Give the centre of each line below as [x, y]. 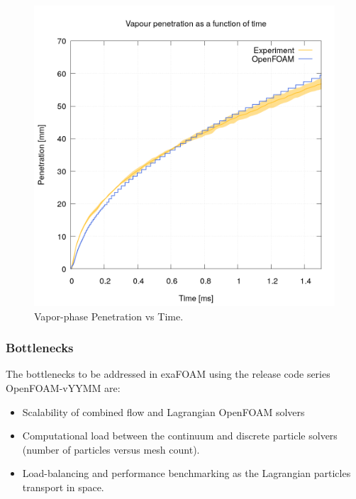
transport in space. [63, 487]
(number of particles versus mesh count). [111, 449]
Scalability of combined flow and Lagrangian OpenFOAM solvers [163, 411]
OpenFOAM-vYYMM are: [63, 388]
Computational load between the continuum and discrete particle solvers [180, 436]
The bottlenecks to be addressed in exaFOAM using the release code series [168, 374]
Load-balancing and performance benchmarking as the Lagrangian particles [187, 473]
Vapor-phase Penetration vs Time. [109, 316]
